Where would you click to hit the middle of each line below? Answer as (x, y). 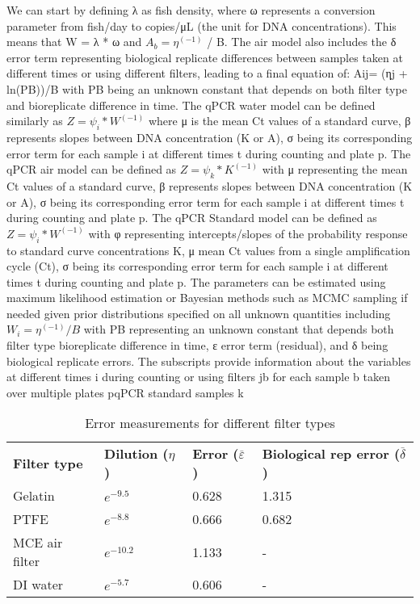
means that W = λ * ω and (74, 42)
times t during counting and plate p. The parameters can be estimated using (196, 281)
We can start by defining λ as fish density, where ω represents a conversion (191, 10)
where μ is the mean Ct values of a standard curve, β (279, 121)
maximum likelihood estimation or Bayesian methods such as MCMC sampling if (207, 298)
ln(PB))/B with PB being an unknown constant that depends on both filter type (207, 88)
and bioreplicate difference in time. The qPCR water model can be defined (191, 105)
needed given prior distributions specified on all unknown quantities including (199, 313)
